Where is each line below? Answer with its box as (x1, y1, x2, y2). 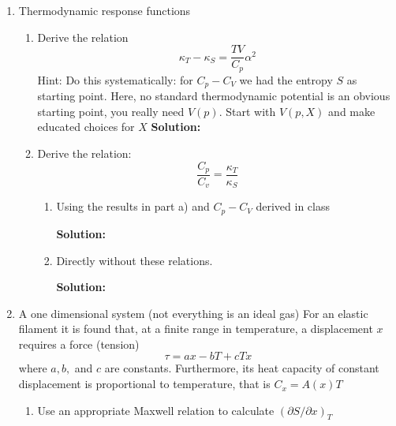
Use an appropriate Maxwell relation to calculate (37, 402, 275, 418)
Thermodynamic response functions (18, 2, 191, 18)
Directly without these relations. (56, 252, 213, 268)
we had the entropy (239, 71, 333, 88)
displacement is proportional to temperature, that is (18, 376, 271, 392)
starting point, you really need (37, 103, 185, 119)
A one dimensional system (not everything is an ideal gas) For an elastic (18, 305, 368, 321)
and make (328, 103, 375, 119)
